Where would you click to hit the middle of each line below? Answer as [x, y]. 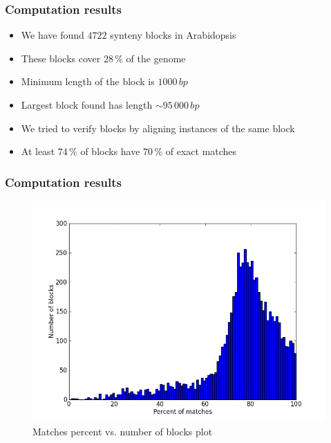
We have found [53, 35]
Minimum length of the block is [88, 81]
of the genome [156, 58]
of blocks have [110, 151]
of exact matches [201, 151]
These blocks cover [61, 58]
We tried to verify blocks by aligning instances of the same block [158, 128]
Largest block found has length [87, 105]
